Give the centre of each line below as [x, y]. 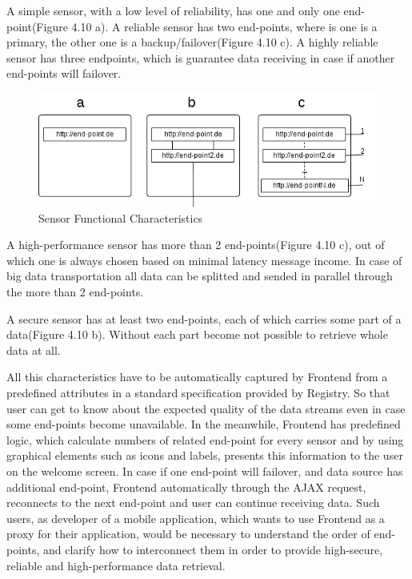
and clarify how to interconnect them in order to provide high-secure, [213, 549]
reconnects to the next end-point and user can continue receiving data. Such [193, 503]
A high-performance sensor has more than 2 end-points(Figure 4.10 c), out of [196, 245]
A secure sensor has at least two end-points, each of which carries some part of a [204, 318]
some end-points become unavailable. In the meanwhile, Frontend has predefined [204, 424]
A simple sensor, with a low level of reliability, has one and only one [173, 10]
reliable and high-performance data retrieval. [116, 565]
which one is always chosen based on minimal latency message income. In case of [204, 260]
